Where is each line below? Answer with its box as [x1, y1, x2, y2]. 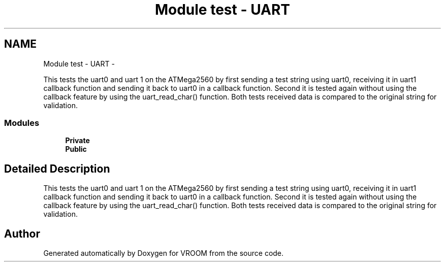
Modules [4, 117, 40, 128]
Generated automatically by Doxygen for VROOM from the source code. [43, 249, 284, 258]
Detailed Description [4, 162, 110, 175]
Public [65, 145, 87, 154]
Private [65, 136, 90, 145]
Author [4, 227, 40, 240]
